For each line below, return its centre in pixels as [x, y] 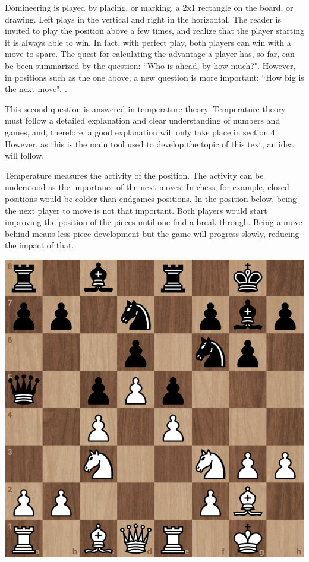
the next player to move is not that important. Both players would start [136, 210]
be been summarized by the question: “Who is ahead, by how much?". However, [150, 65]
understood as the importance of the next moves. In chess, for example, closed [147, 187]
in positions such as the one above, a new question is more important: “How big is [154, 77]
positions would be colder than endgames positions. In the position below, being [151, 198]
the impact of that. [40, 245]
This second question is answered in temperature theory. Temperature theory [145, 108]
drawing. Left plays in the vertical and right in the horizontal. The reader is [143, 19]
